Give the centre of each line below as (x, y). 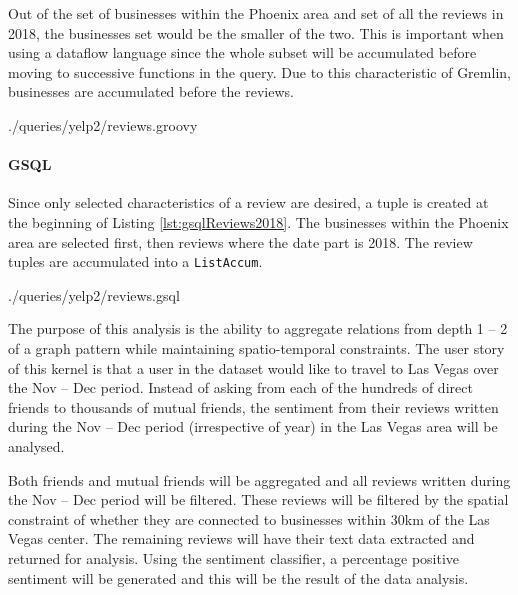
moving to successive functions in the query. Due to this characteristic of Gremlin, (259, 71)
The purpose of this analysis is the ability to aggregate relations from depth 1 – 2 (258, 328)
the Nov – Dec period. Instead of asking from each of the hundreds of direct (240, 387)
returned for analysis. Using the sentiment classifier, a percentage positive (234, 557)
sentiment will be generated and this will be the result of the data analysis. (238, 577)
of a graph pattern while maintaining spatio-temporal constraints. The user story (256, 347)
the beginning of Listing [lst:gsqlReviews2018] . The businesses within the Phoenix (258, 221)
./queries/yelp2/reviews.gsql (94, 294)
